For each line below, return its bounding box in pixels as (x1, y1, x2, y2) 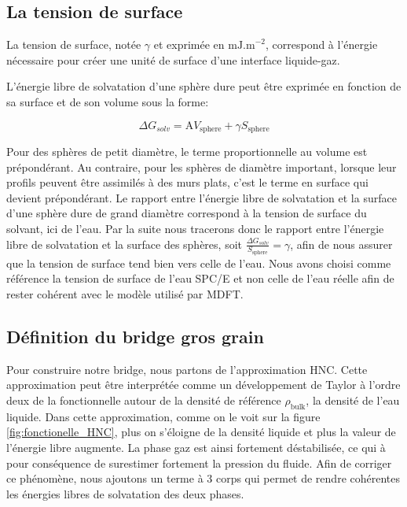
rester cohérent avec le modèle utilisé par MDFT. (6, 286, 244, 302)
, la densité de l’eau (306, 392, 400, 408)
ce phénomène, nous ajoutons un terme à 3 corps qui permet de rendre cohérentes (6, 470, 401, 487)
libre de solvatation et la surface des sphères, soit (6, 235, 242, 252)
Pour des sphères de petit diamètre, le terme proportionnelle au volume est (6, 143, 368, 160)
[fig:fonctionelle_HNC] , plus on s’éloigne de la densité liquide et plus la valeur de (6, 424, 396, 440)
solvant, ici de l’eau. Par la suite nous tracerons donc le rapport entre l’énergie (6, 220, 384, 236)
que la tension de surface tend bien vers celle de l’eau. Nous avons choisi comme (6, 254, 391, 271)
